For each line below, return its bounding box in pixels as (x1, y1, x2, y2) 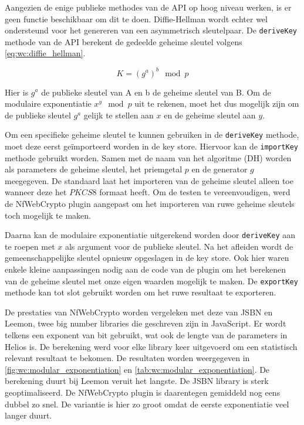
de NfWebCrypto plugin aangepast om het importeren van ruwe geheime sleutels (5, 198, 295, 209)
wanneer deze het (5, 186, 67, 198)
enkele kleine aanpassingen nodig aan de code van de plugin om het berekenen (5, 263, 286, 276)
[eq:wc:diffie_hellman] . (5, 47, 86, 59)
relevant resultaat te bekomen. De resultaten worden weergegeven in (5, 352, 250, 364)
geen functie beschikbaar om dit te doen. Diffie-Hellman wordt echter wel (5, 12, 268, 25)
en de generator (191, 163, 248, 175)
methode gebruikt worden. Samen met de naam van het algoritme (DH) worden (5, 151, 292, 164)
